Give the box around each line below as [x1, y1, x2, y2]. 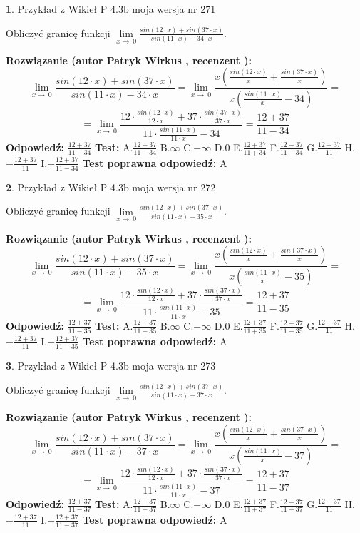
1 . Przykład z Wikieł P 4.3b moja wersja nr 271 [6, 1, 216, 16]
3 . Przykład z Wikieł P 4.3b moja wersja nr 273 [6, 358, 216, 373]
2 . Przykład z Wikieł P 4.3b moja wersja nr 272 [6, 179, 216, 194]
